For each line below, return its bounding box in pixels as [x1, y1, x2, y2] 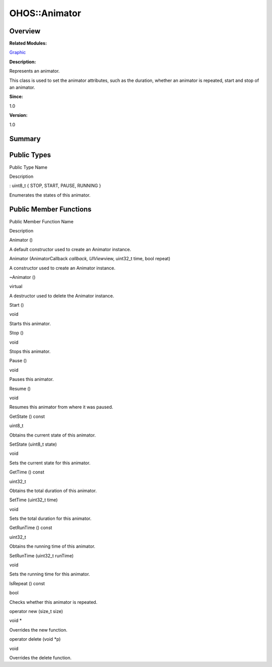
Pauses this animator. [9, 376, 54, 383]
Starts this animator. [9, 320, 51, 326]
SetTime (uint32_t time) [9, 497, 58, 503]
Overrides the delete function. [9, 654, 72, 660]
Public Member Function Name [9, 218, 74, 224]
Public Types [9, 151, 51, 159]
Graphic [9, 50, 26, 56]
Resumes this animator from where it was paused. [9, 404, 113, 410]
